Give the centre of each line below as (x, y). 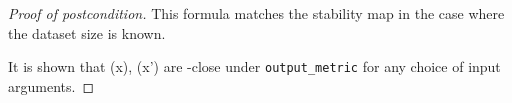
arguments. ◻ (51, 85)
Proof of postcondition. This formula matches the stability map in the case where (256, 13)
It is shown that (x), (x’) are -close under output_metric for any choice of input (254, 66)
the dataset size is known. (87, 32)
